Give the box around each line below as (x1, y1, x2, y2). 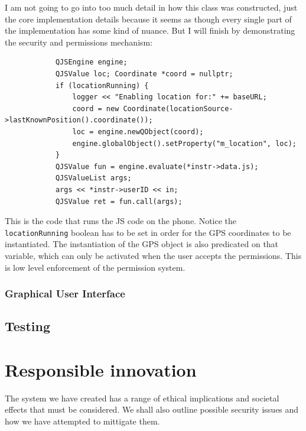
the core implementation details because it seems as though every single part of (5, 12, 292, 25)
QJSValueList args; (55, 174, 132, 183)
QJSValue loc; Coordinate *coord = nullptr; (55, 69, 233, 78)
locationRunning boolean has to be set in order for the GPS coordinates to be (5, 226, 291, 238)
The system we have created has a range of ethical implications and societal (5, 391, 279, 404)
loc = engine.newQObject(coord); (72, 127, 204, 136)
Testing (5, 317, 50, 335)
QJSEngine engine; (55, 58, 128, 67)
